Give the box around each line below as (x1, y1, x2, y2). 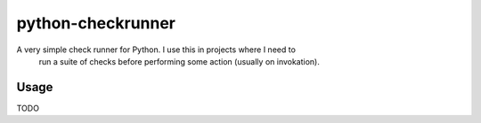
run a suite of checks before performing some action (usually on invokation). (38, 56, 321, 66)
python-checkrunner (16, 13, 176, 33)
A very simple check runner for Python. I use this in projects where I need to (16, 44, 296, 55)
